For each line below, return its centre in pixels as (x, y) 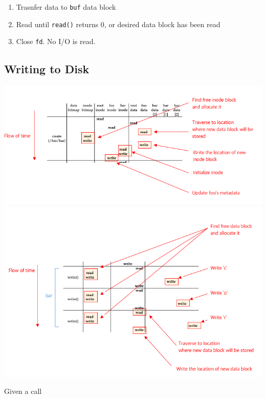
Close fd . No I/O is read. (56, 41)
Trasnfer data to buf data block (66, 7)
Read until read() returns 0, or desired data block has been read (118, 24)
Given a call (23, 391)
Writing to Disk (47, 69)
